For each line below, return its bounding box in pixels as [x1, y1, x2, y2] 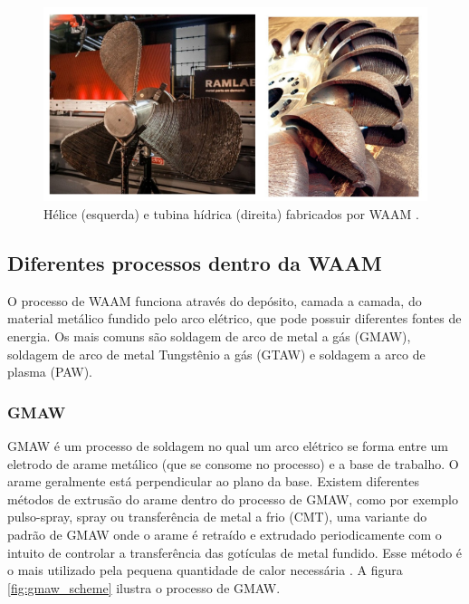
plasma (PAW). [7, 362, 93, 381]
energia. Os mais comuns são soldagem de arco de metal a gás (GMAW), [7, 326, 411, 345]
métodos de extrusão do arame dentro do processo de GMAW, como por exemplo [7, 489, 458, 508]
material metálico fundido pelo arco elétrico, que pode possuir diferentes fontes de [7, 309, 462, 328]
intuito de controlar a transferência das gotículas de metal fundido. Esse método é [7, 542, 463, 561]
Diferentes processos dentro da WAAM [7, 248, 382, 276]
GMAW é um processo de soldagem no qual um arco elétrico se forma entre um [7, 436, 449, 455]
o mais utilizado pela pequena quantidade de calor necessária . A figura [7, 561, 403, 580]
